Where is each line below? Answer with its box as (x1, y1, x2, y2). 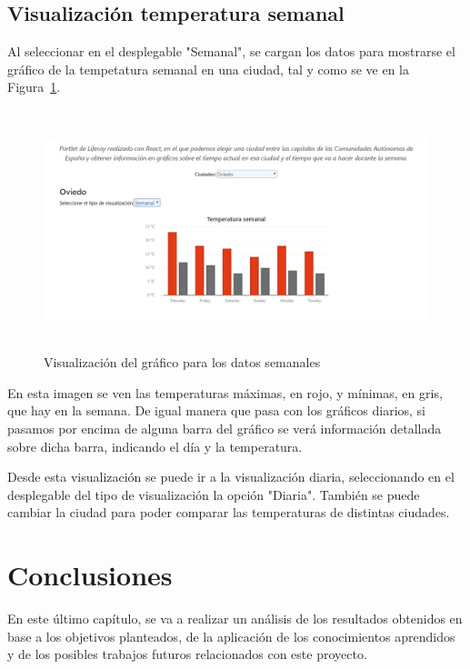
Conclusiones (7, 556, 173, 594)
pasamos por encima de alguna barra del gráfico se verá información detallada (7, 418, 442, 437)
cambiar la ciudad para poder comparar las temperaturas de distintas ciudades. (7, 503, 450, 522)
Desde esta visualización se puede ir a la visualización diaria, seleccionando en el (7, 467, 455, 486)
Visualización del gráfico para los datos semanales (44, 353, 321, 372)
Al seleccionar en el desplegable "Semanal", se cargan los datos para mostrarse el (7, 42, 455, 61)
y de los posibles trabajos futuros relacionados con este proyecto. (7, 644, 367, 664)
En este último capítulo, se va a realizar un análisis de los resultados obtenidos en (7, 609, 463, 628)
